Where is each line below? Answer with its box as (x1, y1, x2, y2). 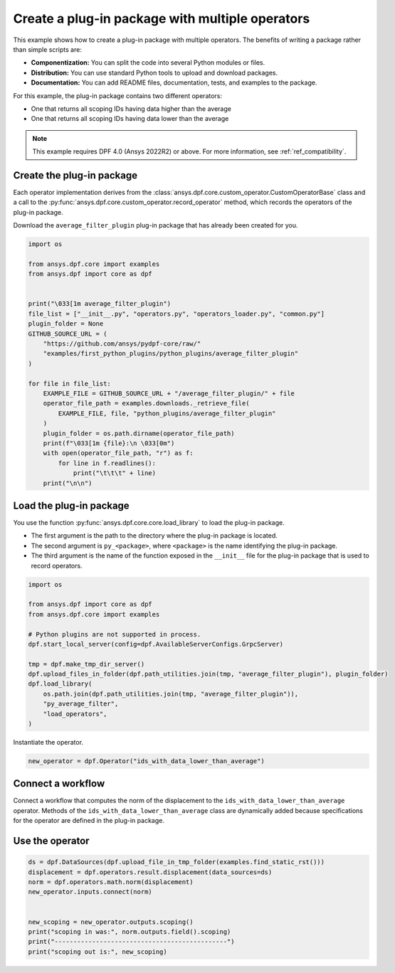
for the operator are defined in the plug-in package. (13, 817, 165, 825)
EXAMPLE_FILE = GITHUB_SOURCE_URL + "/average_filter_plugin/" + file (43, 389, 295, 398)
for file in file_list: (28, 379, 112, 388)
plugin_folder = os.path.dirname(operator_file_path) (43, 429, 235, 437)
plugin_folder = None (28, 320, 104, 328)
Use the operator (13, 835, 90, 847)
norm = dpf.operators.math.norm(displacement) (28, 878, 194, 886)
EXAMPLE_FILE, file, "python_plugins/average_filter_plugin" (58, 409, 276, 418)
